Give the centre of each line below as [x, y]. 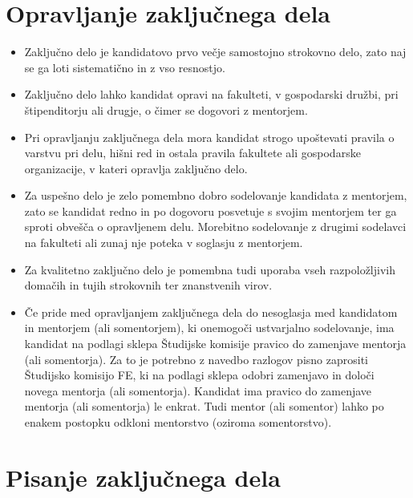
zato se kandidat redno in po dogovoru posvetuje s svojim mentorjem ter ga [211, 211]
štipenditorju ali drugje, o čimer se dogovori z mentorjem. [166, 109]
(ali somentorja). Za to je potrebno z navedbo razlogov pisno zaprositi [196, 359]
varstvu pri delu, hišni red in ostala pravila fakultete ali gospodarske [192, 153]
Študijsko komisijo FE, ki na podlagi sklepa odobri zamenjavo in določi [199, 375]
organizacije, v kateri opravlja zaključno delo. [136, 168]
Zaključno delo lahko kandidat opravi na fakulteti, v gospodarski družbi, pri [211, 94]
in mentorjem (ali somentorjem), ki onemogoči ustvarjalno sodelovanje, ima [209, 328]
